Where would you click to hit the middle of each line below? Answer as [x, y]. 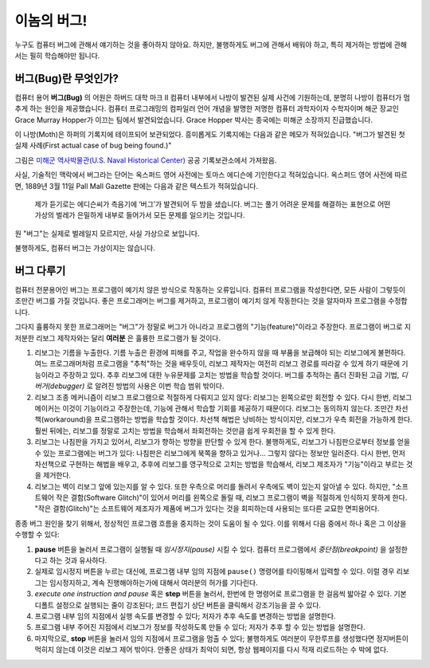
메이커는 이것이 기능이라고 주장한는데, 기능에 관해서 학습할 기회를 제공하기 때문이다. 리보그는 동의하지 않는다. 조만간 [214, 408]
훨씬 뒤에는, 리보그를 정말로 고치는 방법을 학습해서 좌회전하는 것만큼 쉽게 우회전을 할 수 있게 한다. [185, 430]
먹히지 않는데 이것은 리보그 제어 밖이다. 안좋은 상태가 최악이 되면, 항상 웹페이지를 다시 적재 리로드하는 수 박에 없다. [212, 650]
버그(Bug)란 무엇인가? [67, 79]
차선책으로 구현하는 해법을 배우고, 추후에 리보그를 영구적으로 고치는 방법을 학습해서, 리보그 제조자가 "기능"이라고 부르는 [220, 464]
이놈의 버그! [51, 21]
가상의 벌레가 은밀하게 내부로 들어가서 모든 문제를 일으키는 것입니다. [140, 215]
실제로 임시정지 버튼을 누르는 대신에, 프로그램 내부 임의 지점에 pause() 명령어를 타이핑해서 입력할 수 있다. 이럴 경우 [215, 572]
